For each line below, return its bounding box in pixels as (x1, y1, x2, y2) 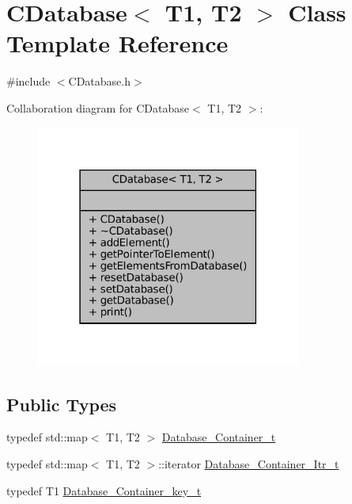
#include (6, 73, 51, 90)
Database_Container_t (161, 429, 276, 445)
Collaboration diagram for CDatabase (6, 99, 190, 116)
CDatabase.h (68, 73, 131, 90)
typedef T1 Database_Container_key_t (6, 482, 202, 498)
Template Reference (6, 27, 229, 59)
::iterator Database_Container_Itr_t (158, 456, 339, 472)
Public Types (6, 391, 117, 416)
